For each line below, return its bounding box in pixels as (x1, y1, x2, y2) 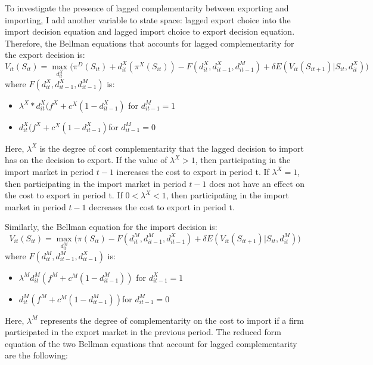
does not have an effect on (209, 177, 305, 189)
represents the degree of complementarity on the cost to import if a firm (41, 314, 304, 326)
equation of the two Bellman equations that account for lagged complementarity (5, 337, 297, 349)
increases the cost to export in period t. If (116, 165, 269, 177)
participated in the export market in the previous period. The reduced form (5, 326, 281, 338)
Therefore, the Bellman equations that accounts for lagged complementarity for (5, 36, 294, 49)
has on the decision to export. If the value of (5, 154, 167, 166)
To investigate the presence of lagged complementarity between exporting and (5, 2, 289, 14)
